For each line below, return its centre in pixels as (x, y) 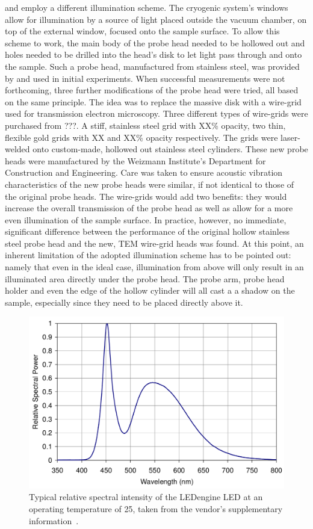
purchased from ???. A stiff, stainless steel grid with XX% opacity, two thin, (145, 125)
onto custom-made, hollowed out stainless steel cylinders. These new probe (170, 149)
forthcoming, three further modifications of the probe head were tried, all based (152, 90)
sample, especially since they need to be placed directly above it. (124, 302)
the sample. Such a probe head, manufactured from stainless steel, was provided (152, 66)
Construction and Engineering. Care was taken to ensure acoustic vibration (144, 172)
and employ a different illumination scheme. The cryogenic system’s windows (147, 7)
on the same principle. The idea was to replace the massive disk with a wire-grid (153, 101)
